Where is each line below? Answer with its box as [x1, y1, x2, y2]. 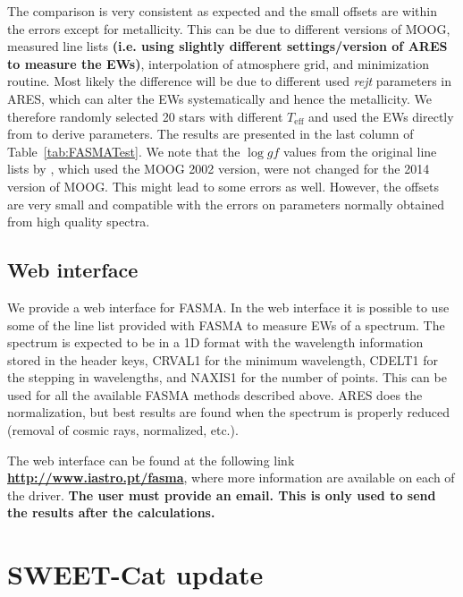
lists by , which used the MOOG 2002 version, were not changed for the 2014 [7, 159, 430, 178]
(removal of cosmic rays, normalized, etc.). [7, 421, 239, 439]
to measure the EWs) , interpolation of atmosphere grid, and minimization [7, 54, 430, 72]
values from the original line [283, 141, 437, 160]
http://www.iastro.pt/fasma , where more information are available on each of [7, 468, 455, 487]
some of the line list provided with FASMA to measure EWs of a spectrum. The [7, 315, 445, 334]
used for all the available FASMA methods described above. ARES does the [7, 385, 423, 404]
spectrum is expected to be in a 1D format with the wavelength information [7, 333, 424, 352]
